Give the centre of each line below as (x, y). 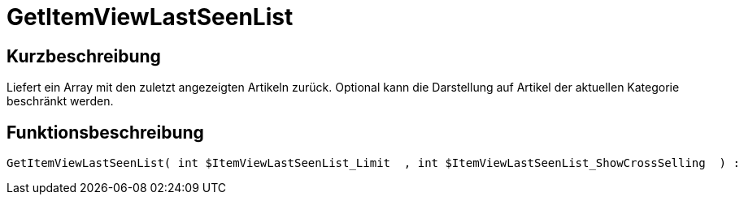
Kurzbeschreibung (84, 56)
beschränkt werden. (60, 101)
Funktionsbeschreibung (105, 132)
